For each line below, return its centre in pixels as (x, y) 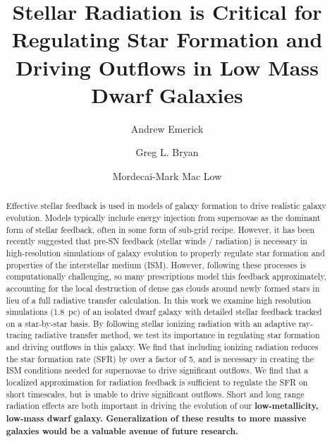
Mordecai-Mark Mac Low (167, 175)
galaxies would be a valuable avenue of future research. (122, 431)
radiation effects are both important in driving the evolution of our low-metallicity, (162, 406)
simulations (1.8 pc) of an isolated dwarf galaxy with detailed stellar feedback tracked (164, 312)
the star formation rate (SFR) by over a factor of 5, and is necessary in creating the (160, 358)
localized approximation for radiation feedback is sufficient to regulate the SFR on (157, 382)
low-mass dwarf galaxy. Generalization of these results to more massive (156, 419)
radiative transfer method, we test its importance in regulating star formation (177, 335)
